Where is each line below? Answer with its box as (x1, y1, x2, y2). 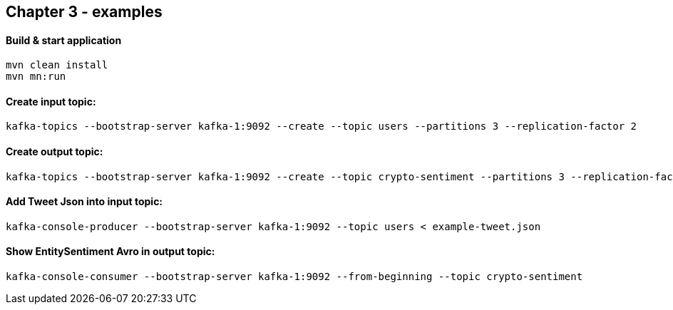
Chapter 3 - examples (6, 3, 163, 21)
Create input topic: (6, 95, 96, 108)
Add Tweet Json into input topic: (6, 195, 163, 208)
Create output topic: (6, 145, 103, 158)
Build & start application (6, 33, 122, 46)
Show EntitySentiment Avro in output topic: (6, 245, 215, 258)
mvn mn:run (6, 71, 66, 83)
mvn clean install (6, 59, 108, 71)
